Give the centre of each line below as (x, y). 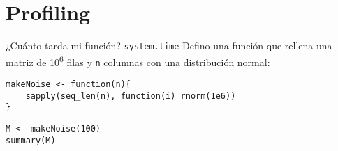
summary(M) (31, 140)
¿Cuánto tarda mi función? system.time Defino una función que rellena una (169, 46)
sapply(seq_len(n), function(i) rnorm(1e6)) (131, 96)
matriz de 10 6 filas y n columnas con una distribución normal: (138, 61)
